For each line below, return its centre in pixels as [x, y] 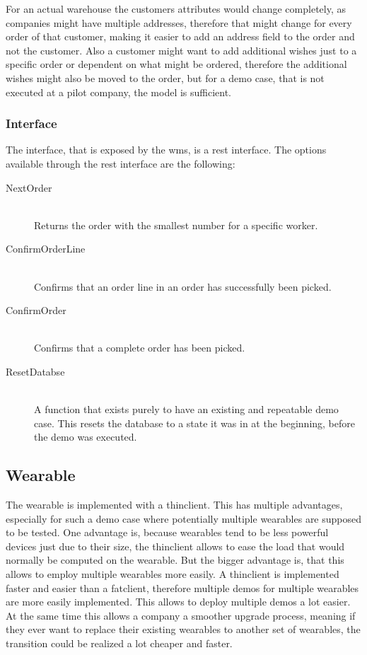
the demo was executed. [86, 437]
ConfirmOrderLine [46, 249]
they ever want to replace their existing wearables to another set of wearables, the [183, 629]
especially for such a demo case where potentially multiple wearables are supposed [184, 518]
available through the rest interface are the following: [121, 163]
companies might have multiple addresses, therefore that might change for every [179, 22]
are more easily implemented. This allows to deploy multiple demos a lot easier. [178, 602]
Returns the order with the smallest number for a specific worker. [176, 225]
